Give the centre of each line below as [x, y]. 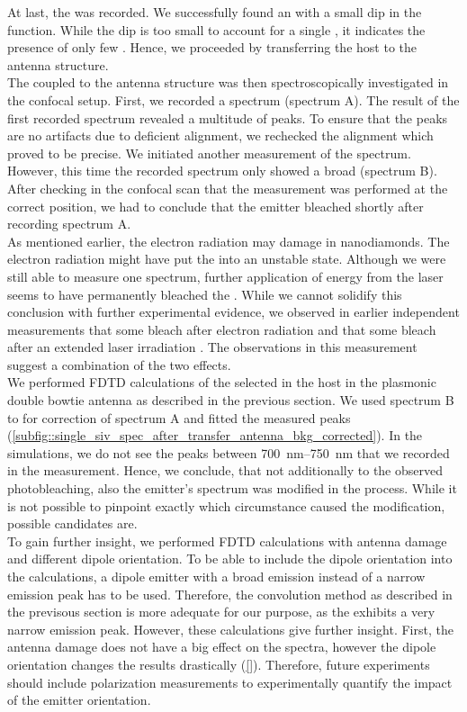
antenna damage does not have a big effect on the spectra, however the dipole [222, 647]
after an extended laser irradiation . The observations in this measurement [212, 347]
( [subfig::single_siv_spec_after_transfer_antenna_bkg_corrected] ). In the [215, 435]
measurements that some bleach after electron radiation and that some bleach [222, 329]
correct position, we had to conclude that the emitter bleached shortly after [216, 206]
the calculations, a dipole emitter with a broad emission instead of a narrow [216, 576]
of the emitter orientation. [79, 700]
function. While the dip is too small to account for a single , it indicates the [216, 29]
